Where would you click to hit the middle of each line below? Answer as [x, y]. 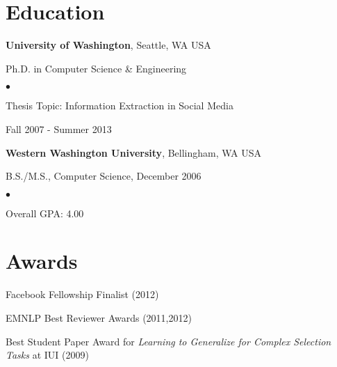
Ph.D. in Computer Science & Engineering [96, 68]
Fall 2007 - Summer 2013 [59, 128]
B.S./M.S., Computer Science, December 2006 [104, 176]
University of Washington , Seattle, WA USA [108, 45]
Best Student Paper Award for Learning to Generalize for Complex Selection [168, 341]
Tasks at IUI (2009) [47, 355]
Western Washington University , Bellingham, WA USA [134, 152]
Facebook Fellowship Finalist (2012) [82, 294]
